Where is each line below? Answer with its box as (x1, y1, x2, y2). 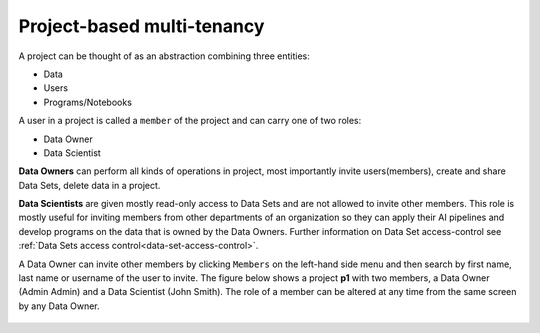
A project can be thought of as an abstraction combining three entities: (18, 50, 310, 62)
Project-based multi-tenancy (18, 15, 265, 37)
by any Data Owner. (18, 300, 100, 312)
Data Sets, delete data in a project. (18, 179, 161, 191)
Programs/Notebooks (43, 96, 132, 108)
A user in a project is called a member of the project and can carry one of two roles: (18, 115, 362, 127)
